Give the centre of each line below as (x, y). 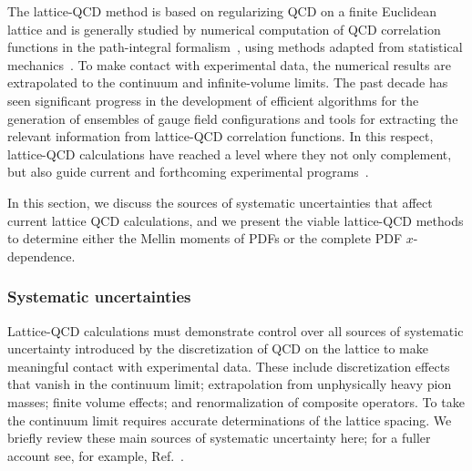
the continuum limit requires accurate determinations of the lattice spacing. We (230, 420)
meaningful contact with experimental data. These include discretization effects (229, 366)
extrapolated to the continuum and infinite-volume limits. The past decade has (228, 82)
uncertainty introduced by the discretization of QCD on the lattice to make (218, 348)
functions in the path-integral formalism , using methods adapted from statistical (235, 47)
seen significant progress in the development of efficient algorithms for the (213, 100)
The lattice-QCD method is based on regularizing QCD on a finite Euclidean (222, 11)
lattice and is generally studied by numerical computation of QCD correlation (224, 29)
